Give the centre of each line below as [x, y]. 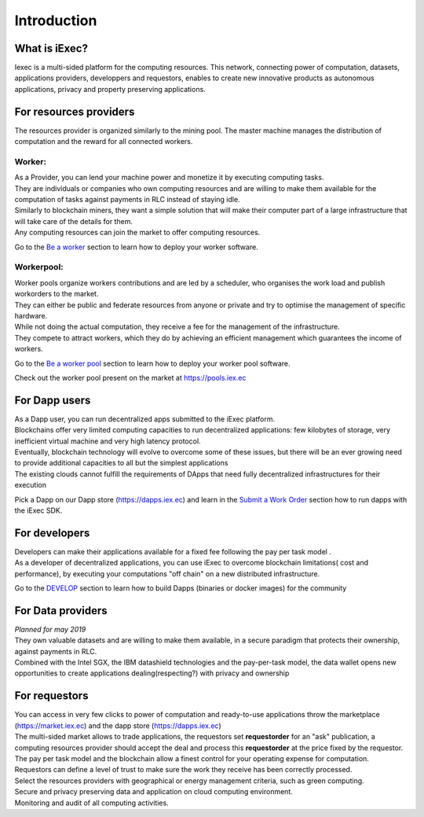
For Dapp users [53, 400]
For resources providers [75, 111]
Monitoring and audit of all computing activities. [91, 803]
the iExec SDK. [38, 510]
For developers [52, 533]
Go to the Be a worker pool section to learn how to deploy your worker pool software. [152, 363]
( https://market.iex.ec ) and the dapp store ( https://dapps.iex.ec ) [118, 725]
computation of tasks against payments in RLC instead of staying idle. [127, 200]
